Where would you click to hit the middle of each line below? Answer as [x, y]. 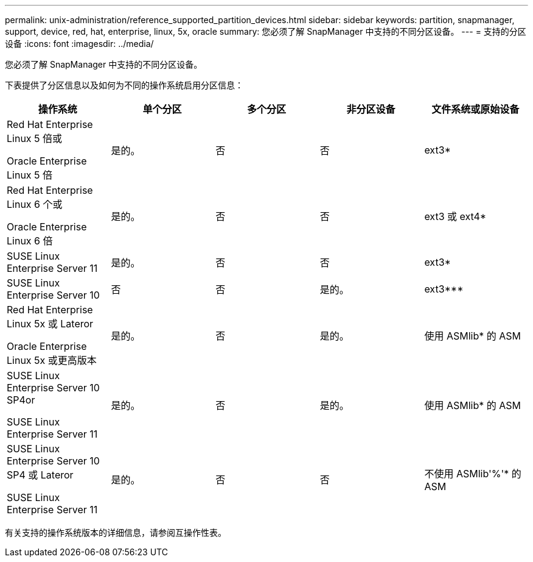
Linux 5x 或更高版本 [52, 360]
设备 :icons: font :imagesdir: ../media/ [79, 44]
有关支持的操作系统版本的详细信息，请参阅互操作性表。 [116, 532]
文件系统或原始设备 [476, 109]
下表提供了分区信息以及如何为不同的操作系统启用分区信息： [124, 85]
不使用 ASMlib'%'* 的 [473, 474]
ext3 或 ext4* [455, 216]
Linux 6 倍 [30, 241]
